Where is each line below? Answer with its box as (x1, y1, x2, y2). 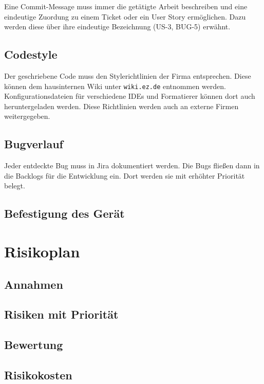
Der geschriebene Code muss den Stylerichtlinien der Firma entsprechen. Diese (4, 70, 251, 81)
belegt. (4, 180, 25, 191)
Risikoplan (4, 240, 80, 261)
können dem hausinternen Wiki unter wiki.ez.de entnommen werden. (4, 80, 226, 91)
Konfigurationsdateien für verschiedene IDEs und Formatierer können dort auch (4, 91, 255, 101)
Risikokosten (4, 366, 72, 382)
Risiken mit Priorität (4, 306, 119, 322)
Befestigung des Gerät (4, 205, 125, 221)
